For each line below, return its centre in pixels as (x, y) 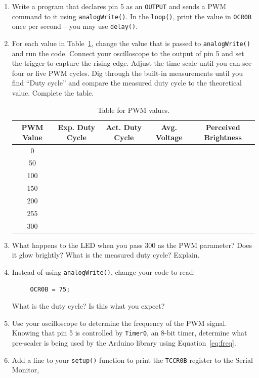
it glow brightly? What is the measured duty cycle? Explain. (106, 255)
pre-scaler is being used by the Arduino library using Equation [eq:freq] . (124, 343)
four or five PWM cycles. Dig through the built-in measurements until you (127, 73)
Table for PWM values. (134, 110)
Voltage (169, 137)
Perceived (223, 127)
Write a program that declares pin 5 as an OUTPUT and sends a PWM (119, 6)
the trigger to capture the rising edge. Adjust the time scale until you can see (132, 63)
